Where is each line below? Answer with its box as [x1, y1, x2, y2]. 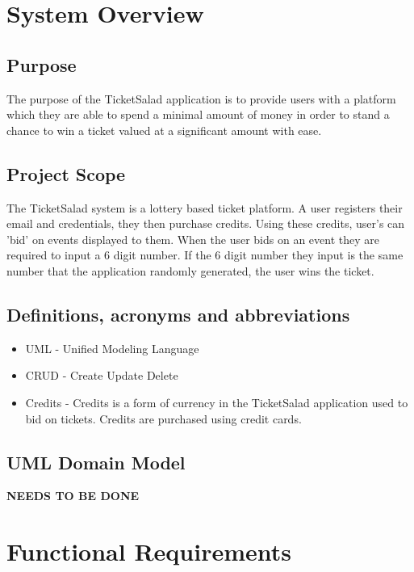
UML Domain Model [6, 449, 186, 474]
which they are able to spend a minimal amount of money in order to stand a [6, 106, 390, 123]
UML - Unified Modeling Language [25, 339, 199, 356]
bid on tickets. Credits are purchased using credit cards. [25, 410, 302, 427]
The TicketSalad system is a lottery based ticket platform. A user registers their [6, 199, 403, 216]
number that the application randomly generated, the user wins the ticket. [6, 262, 374, 279]
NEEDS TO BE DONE [6, 487, 140, 504]
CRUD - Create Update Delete [25, 367, 178, 384]
